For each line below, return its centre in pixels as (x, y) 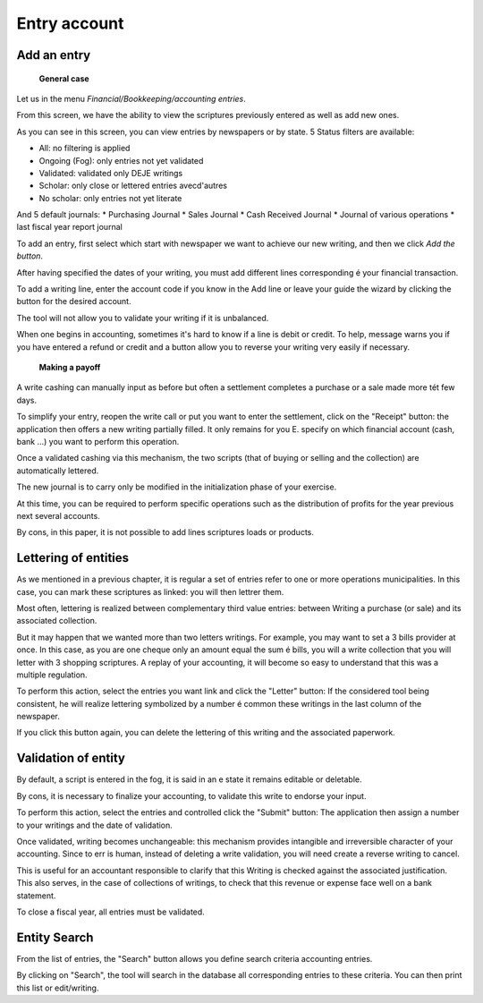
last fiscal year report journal (69, 227)
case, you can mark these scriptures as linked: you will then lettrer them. (150, 591)
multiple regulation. (52, 675)
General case (64, 78)
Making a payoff (70, 367)
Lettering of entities (73, 558)
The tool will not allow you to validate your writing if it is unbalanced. (143, 318)
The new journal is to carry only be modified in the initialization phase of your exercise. (177, 487)
